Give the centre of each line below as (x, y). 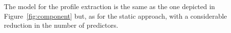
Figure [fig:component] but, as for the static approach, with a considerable (115, 16)
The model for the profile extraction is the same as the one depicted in (110, 6)
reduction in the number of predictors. (61, 25)
